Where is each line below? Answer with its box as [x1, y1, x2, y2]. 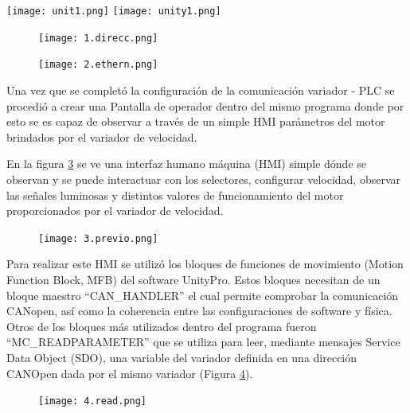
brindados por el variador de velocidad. [6, 128, 197, 145]
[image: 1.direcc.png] [38, 32, 158, 44]
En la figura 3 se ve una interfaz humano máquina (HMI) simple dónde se [6, 155, 367, 172]
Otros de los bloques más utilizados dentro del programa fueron [6, 318, 317, 334]
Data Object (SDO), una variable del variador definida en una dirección [6, 349, 357, 365]
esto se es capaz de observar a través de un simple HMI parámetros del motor [6, 113, 385, 130]
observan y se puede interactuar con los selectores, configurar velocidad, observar [6, 170, 401, 187]
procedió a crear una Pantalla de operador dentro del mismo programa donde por [6, 97, 404, 114]
